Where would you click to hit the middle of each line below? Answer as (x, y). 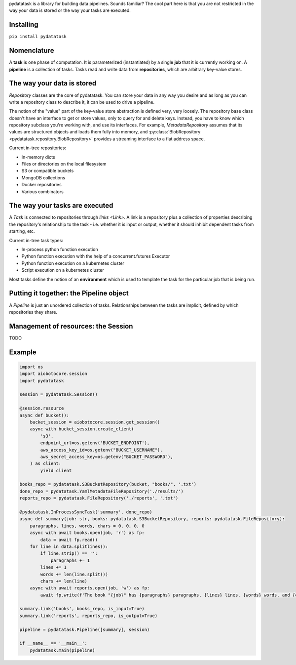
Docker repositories (41, 185)
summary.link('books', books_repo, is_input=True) (82, 609)
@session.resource (42, 408)
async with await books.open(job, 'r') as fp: (87, 533)
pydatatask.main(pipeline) (63, 650)
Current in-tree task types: (36, 240)
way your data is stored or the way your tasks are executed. (70, 10)
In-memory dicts (38, 157)
